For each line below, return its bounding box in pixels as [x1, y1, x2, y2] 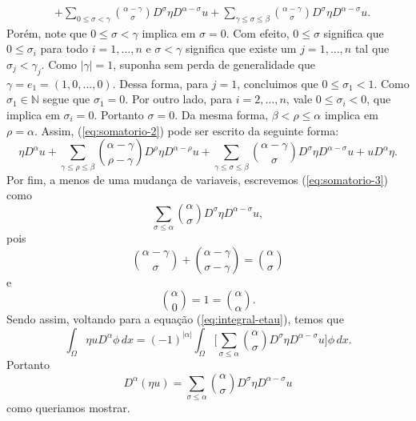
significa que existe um [185, 40, 297, 57]
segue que [42, 90, 90, 107]
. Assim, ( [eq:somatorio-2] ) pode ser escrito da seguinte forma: [34, 122, 339, 138]
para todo [40, 40, 89, 57]
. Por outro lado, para [125, 90, 233, 107]
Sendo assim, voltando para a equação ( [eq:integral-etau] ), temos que [6, 311, 344, 327]
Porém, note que [6, 24, 87, 41]
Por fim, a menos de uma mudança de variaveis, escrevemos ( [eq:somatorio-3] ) [6, 170, 389, 187]
